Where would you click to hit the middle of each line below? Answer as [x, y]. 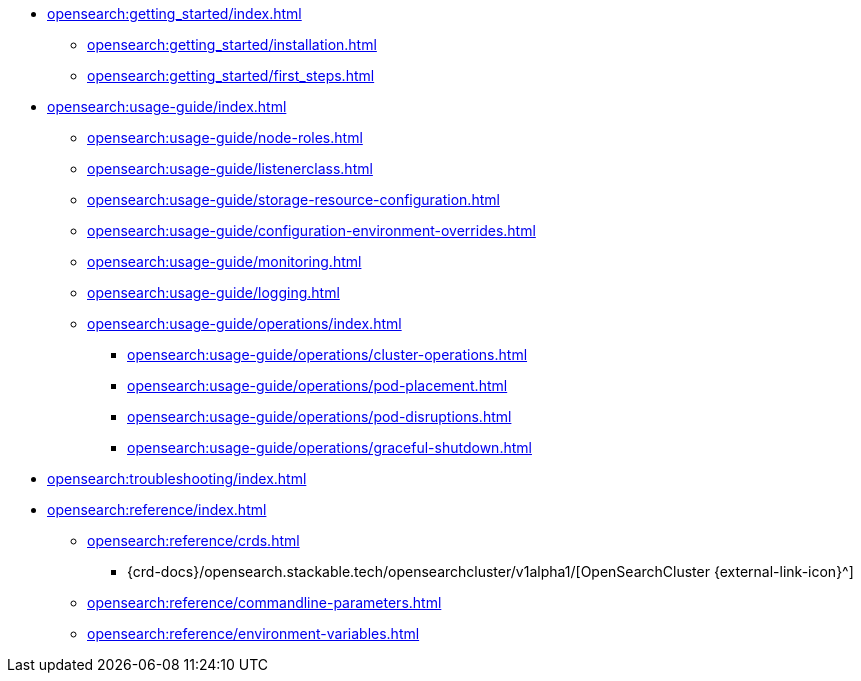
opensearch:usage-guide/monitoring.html [224, 261]
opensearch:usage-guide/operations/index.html [244, 323]
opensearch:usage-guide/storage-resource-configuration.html [293, 199]
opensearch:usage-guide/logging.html [213, 292]
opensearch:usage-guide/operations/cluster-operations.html [327, 354]
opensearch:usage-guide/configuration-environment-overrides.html [311, 230]
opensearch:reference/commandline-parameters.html [264, 602]
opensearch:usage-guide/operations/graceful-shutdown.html [329, 447]
